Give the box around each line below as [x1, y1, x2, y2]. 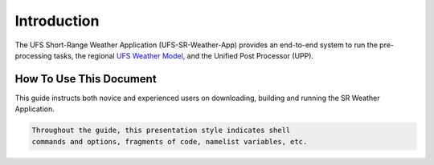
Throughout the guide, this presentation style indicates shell [31, 126, 291, 135]
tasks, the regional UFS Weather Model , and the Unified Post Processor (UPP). [53, 50, 313, 60]
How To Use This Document [14, 72, 157, 86]
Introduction [14, 12, 100, 30]
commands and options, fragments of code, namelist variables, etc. [31, 137, 308, 146]
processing [14, 50, 52, 60]
